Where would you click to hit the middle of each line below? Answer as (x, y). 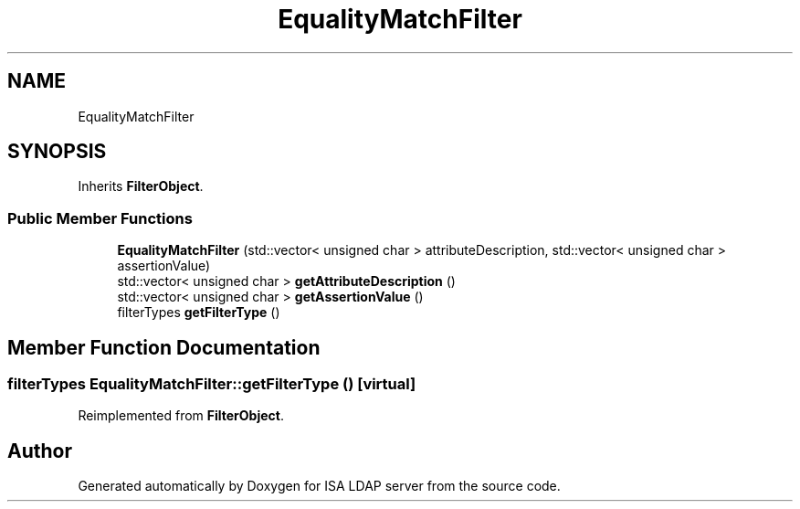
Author (40, 451)
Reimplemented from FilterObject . (181, 416)
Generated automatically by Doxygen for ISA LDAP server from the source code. (319, 486)
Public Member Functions (100, 218)
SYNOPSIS (57, 152)
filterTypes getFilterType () (199, 313)
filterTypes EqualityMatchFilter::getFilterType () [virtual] (212, 384)
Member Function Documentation (164, 347)
